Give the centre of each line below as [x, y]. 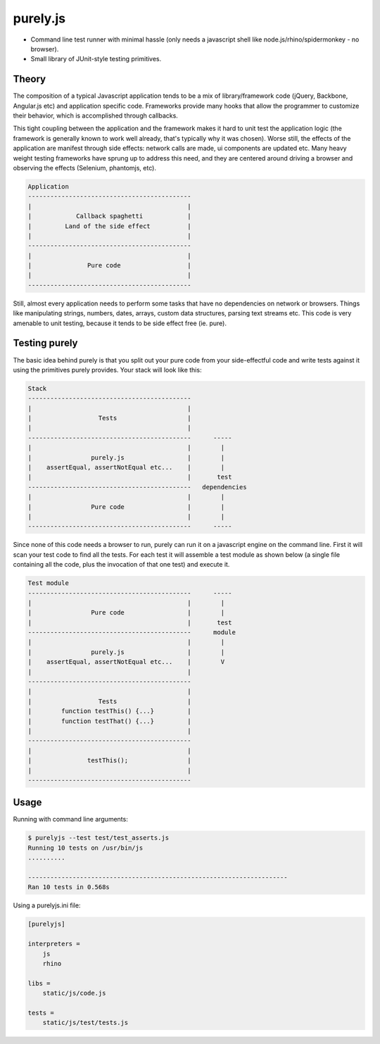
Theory [30, 79]
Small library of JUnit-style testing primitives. [96, 59]
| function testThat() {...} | [109, 721]
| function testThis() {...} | [109, 711]
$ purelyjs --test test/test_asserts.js [98, 838]
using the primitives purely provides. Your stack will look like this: [107, 370]
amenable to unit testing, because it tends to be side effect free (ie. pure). [120, 323]
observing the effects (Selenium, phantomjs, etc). [84, 168]
